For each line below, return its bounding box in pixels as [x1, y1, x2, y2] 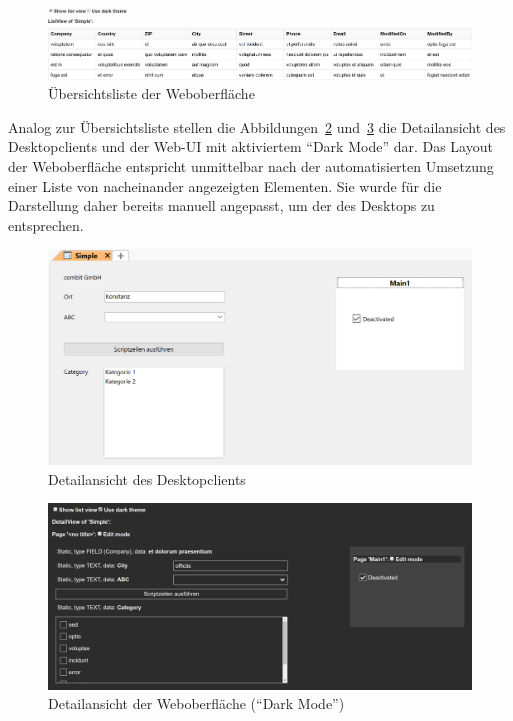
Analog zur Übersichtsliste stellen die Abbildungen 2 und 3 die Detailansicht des [8, 116, 506, 137]
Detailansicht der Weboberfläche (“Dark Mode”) [48, 693, 345, 714]
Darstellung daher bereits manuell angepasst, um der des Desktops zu [8, 195, 435, 216]
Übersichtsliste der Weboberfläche [48, 83, 255, 104]
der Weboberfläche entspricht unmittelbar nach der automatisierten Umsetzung [8, 156, 494, 177]
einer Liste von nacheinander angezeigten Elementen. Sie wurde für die [8, 175, 442, 196]
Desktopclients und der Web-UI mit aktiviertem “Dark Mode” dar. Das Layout [8, 136, 493, 157]
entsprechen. [8, 214, 84, 235]
